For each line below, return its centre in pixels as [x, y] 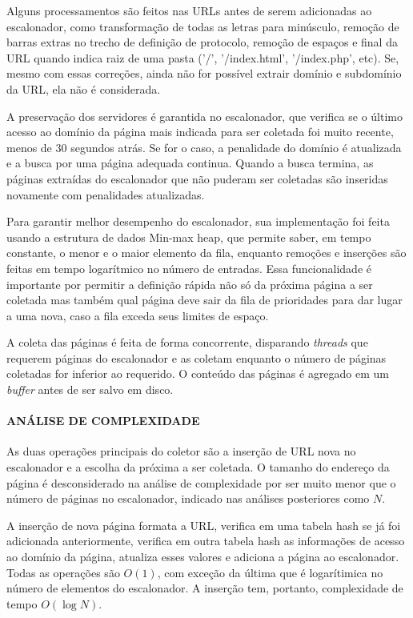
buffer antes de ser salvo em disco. [90, 389]
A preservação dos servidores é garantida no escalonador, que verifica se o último [204, 116]
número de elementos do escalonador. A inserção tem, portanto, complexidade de [205, 588]
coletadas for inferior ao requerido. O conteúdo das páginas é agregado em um [198, 373]
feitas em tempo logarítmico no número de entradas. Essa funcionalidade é [189, 268]
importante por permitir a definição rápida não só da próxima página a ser [190, 284]
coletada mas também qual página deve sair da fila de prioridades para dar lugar [204, 300]
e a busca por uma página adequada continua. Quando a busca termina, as [190, 163]
